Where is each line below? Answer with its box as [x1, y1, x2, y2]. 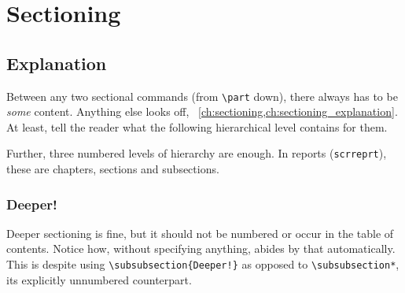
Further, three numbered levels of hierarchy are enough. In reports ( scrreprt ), [6, 145, 387, 161]
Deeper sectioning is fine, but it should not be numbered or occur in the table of [6, 224, 394, 241]
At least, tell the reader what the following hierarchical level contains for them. [6, 118, 388, 135]
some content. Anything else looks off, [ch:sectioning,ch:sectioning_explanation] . [6, 103, 398, 120]
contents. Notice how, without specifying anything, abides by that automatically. [6, 240, 396, 257]
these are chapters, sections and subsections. [6, 161, 219, 177]
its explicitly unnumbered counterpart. [6, 271, 192, 287]
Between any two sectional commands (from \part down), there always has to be [6, 87, 398, 104]
